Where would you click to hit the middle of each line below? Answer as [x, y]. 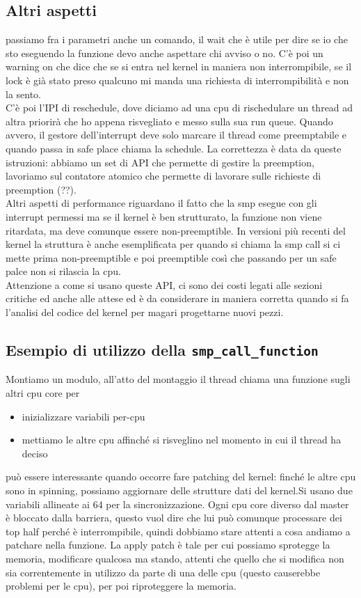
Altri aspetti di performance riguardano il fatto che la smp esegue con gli [161, 203]
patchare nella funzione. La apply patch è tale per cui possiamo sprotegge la [168, 545]
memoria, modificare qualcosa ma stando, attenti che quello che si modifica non [175, 558]
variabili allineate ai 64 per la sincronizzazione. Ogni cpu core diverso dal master [177, 504]
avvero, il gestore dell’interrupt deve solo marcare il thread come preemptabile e [176, 135]
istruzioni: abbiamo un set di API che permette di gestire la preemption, [160, 162]
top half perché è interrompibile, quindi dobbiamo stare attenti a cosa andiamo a [178, 531]
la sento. [24, 94]
